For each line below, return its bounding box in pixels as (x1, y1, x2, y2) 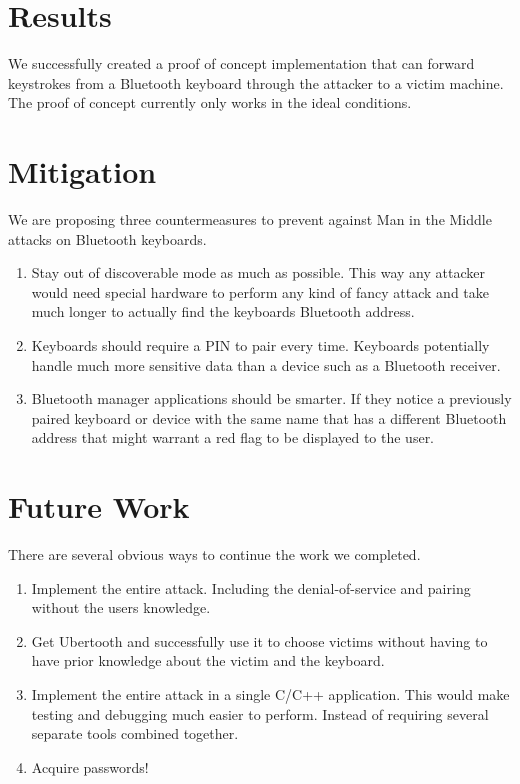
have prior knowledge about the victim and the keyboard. (31, 650, 385, 671)
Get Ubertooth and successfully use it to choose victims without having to (31, 630, 488, 651)
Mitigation (8, 151, 157, 192)
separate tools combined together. (31, 723, 239, 744)
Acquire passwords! (31, 756, 149, 777)
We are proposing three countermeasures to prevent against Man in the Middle (8, 209, 492, 230)
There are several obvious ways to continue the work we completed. (8, 544, 421, 565)
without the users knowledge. (31, 597, 211, 618)
